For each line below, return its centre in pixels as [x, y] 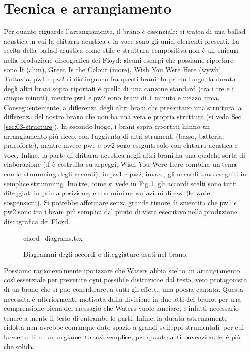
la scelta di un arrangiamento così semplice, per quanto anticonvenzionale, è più [122, 336]
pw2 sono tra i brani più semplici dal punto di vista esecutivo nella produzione [121, 212]
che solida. [19, 346]
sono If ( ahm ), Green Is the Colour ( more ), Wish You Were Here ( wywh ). [114, 69]
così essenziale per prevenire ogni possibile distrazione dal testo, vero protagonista [125, 280]
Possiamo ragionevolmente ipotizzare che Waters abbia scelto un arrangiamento [122, 270]
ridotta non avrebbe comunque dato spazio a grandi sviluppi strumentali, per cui [124, 327]
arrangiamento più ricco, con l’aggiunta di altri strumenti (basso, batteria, [114, 136]
